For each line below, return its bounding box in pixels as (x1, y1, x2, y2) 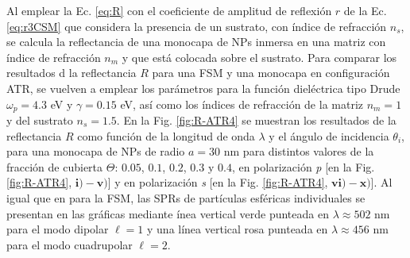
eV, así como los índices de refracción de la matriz (120, 95, 364, 112)
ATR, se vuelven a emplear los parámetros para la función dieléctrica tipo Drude (6, 79, 400, 96)
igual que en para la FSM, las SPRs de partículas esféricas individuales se (6, 189, 366, 206)
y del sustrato (6, 112, 73, 129)
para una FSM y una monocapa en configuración (152, 64, 390, 81)
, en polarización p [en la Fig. (231, 158, 375, 175)
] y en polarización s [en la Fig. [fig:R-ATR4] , (107, 174, 328, 191)
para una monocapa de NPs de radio (6, 143, 185, 160)
